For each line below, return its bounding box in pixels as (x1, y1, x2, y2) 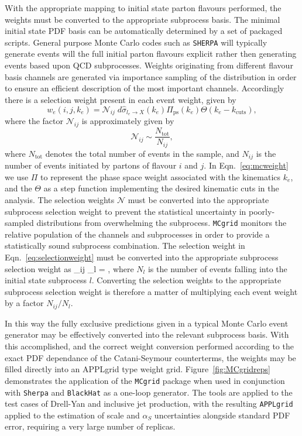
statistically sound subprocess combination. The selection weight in (5, 239, 245, 252)
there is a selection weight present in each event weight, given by (5, 93, 236, 105)
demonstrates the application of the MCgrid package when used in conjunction (5, 374, 285, 386)
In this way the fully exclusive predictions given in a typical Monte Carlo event (5, 317, 289, 329)
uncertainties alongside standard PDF (154, 408, 290, 421)
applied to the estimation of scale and (5, 408, 140, 421)
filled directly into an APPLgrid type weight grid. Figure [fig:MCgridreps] (5, 363, 270, 375)
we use (5, 170, 29, 183)
